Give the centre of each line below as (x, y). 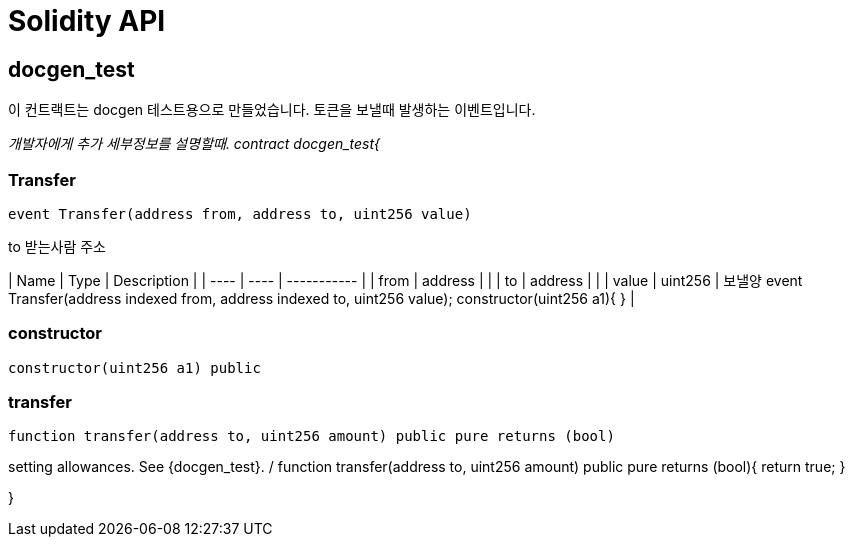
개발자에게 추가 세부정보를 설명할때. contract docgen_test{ (194, 144)
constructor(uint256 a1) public (134, 367)
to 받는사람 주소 (57, 246)
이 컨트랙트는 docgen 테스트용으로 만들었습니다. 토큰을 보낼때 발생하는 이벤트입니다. (272, 110)
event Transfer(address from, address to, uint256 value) (240, 213)
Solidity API (87, 21)
